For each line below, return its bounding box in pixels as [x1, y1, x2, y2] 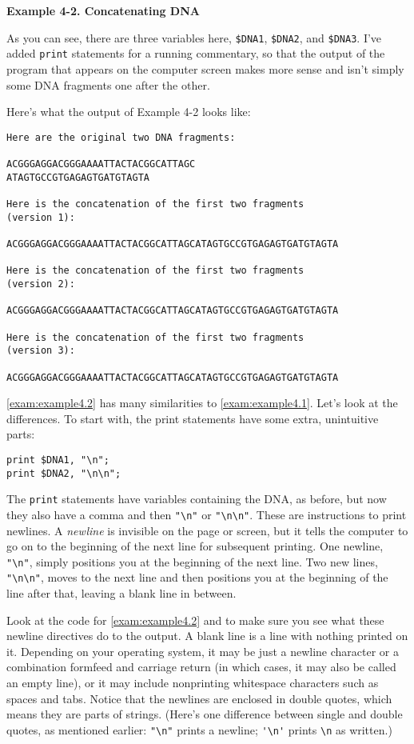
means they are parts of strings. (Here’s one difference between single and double [6, 706, 403, 722]
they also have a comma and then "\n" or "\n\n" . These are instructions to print [6, 506, 407, 522]
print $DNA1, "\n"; [6, 454, 109, 466]
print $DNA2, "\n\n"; [6, 467, 121, 479]
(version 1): [6, 211, 75, 223]
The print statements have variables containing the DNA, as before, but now [6, 490, 387, 507]
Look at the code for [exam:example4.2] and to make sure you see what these [6, 611, 384, 628]
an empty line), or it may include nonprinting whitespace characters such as [6, 674, 379, 691]
